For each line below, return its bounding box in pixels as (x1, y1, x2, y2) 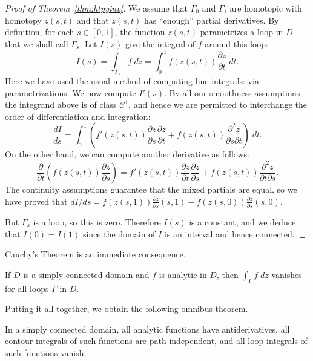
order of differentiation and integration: (5, 110, 151, 122)
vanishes (271, 268, 302, 280)
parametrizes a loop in (200, 25, 283, 38)
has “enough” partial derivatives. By (143, 13, 279, 26)
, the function (114, 25, 165, 38)
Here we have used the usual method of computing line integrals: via (5, 75, 259, 87)
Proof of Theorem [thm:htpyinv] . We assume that (5, 2, 188, 14)
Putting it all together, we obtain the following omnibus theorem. (5, 302, 248, 315)
